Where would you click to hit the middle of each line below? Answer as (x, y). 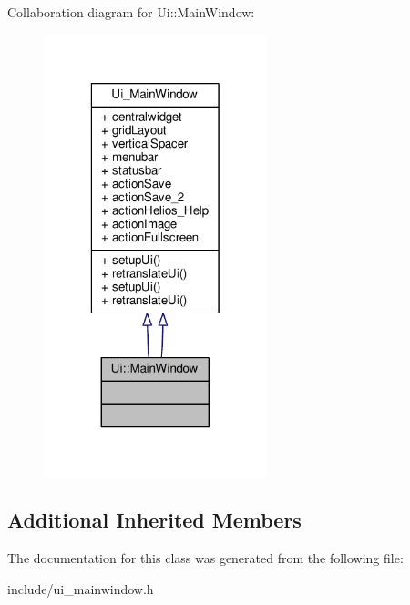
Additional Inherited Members (154, 520)
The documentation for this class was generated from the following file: (205, 558)
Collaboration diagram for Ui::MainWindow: (131, 12)
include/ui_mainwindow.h (81, 588)
